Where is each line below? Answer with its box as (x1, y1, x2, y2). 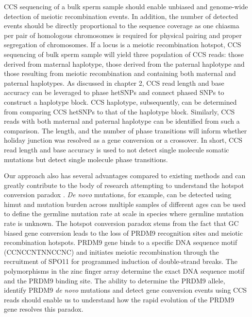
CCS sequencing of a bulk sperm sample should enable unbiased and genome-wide (4, 1, 248, 11)
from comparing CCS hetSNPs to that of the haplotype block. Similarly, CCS (4, 106, 235, 116)
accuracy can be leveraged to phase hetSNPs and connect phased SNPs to (4, 87, 224, 97)
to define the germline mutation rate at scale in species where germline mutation (4, 208, 244, 219)
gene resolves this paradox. (4, 304, 84, 314)
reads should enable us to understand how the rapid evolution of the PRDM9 (4, 294, 234, 304)
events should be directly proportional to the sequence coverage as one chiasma (4, 20, 239, 31)
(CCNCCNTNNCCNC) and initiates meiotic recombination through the (4, 246, 219, 257)
